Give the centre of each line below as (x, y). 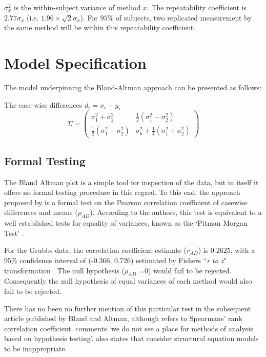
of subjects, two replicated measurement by (184, 17)
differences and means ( (41, 212)
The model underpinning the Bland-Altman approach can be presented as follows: (133, 87)
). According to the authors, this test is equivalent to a (176, 212)
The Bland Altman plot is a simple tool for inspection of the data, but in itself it (131, 182)
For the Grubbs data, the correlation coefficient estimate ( (96, 250)
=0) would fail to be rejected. (185, 270)
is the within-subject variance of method (77, 7)
